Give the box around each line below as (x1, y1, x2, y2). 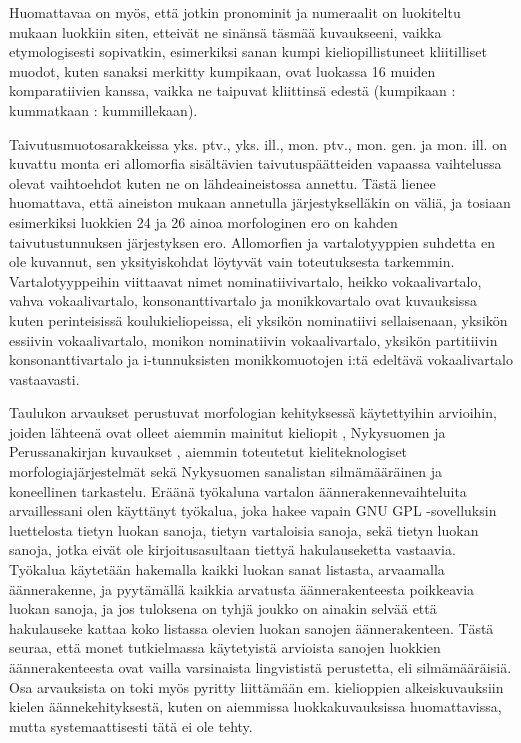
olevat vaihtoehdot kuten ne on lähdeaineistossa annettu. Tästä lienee (9, 172, 436, 193)
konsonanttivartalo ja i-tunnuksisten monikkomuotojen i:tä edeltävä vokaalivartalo (9, 349, 513, 370)
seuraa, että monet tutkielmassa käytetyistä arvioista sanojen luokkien (9, 637, 441, 658)
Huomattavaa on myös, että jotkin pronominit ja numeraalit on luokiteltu (9, 2, 461, 22)
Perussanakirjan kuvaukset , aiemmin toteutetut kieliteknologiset (9, 441, 408, 462)
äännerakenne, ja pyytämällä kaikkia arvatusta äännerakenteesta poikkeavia (9, 578, 475, 599)
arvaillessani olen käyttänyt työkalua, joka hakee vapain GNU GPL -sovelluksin (9, 500, 497, 521)
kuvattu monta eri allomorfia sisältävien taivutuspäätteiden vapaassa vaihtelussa (9, 153, 502, 174)
